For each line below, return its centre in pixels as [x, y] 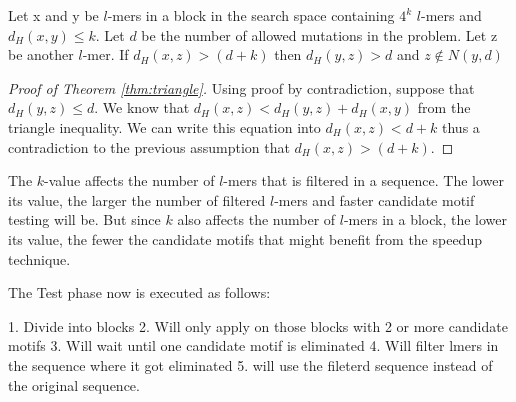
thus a [461, 126]
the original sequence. [74, 384]
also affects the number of [256, 219]
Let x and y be [53, 15]
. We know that [142, 107]
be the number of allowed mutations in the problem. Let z [319, 34]
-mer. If [105, 54]
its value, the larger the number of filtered [137, 199]
